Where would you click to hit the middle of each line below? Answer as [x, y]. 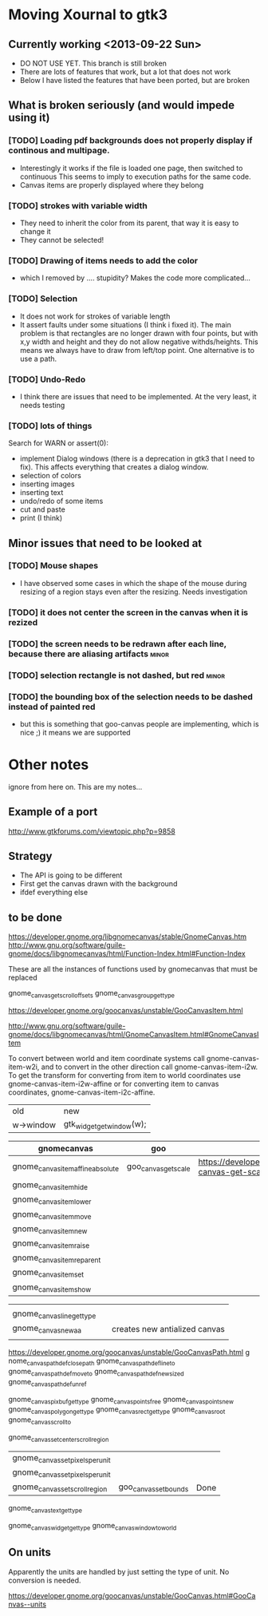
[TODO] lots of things [50, 426]
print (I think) [41, 518]
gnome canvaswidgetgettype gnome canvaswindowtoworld [93, 1527]
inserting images [47, 484]
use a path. [38, 358]
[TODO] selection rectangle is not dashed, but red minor [117, 675]
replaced [23, 978]
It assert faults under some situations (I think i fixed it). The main [125, 324]
